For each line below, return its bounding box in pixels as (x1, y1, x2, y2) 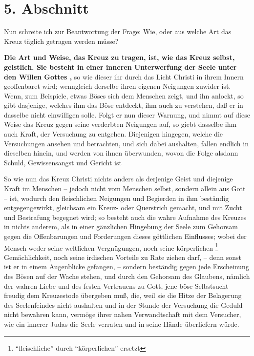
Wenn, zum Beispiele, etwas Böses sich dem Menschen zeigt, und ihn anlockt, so (4, 90, 244, 100)
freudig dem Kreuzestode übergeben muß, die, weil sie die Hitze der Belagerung (4, 290, 242, 300)
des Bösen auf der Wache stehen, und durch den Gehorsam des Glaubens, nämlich (4, 271, 250, 281)
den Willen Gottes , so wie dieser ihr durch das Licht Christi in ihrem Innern (4, 71, 244, 81)
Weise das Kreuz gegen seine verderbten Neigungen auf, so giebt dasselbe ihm (4, 119, 237, 129)
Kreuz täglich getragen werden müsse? (4, 36, 119, 46)
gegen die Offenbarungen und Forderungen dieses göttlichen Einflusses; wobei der (4, 231, 247, 241)
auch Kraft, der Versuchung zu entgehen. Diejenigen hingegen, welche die (4, 129, 223, 139)
